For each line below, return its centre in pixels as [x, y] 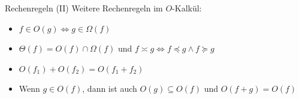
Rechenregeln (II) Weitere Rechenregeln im [84, 8]
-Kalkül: [187, 8]
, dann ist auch [110, 88]
